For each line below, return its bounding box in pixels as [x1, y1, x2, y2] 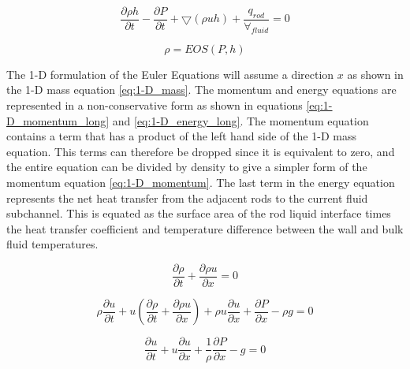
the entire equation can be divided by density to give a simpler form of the [6, 158, 367, 175]
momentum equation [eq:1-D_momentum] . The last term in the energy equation [6, 174, 395, 191]
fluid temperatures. [6, 236, 99, 252]
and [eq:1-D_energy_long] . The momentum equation [112, 112, 369, 129]
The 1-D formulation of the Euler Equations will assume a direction [6, 65, 334, 82]
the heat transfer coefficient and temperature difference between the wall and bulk [6, 220, 404, 237]
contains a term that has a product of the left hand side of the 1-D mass [6, 128, 356, 144]
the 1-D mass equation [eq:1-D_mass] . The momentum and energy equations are [6, 81, 397, 98]
